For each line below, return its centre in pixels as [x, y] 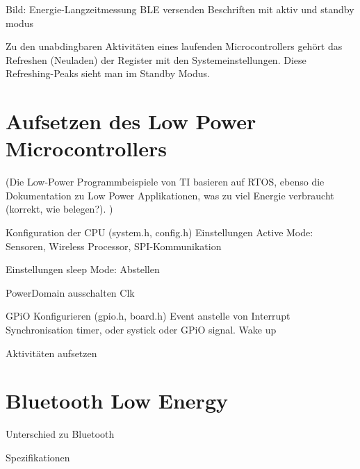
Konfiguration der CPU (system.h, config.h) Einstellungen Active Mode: [159, 232]
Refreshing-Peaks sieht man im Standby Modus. [108, 73]
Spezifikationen [38, 457]
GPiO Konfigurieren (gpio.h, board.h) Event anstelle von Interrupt [148, 316]
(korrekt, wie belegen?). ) [59, 209]
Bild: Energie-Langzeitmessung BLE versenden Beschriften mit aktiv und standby [180, 9]
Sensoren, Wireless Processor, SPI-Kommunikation [114, 246]
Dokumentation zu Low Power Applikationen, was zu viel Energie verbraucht [170, 195]
